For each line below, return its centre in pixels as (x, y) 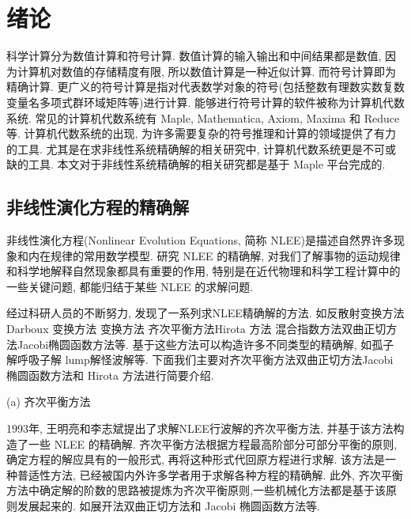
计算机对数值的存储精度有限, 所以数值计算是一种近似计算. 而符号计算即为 (207, 71)
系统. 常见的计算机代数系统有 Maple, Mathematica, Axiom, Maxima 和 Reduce (203, 117)
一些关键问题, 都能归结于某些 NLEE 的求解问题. (130, 286)
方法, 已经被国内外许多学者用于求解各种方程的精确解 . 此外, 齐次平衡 (226, 474)
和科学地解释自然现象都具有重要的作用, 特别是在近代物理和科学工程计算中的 (204, 271)
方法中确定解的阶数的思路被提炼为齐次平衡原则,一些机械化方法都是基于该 (196, 490)
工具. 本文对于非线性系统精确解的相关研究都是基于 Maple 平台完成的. (207, 164)
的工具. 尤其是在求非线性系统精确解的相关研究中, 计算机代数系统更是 (185, 148)
